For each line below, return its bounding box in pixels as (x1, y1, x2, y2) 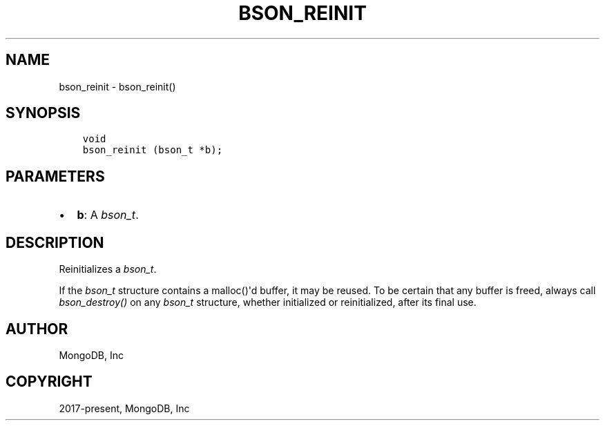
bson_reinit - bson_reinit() (59, 80, 176, 93)
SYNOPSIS (6, 104, 81, 122)
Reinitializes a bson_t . (59, 263, 157, 275)
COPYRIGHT (6, 373, 93, 391)
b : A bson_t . (77, 208, 139, 222)
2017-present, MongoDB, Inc (59, 402, 190, 414)
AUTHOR (6, 320, 68, 338)
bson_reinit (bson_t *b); (82, 144, 223, 156)
